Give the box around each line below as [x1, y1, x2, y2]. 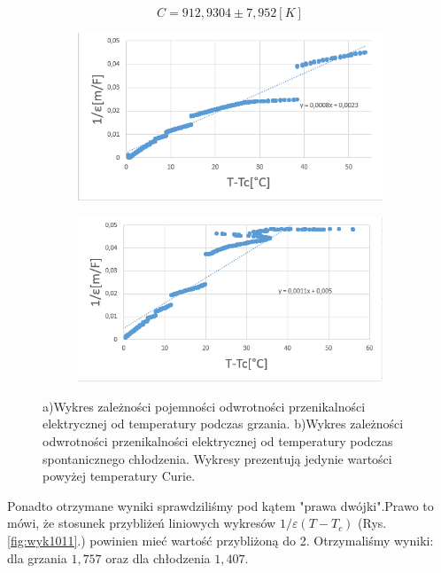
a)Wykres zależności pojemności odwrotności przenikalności [43, 396, 366, 415]
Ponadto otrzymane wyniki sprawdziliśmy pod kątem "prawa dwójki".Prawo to [7, 496, 434, 514]
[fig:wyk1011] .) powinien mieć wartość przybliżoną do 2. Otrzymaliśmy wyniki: [7, 530, 434, 549]
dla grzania [7, 548, 67, 567]
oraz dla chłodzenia [105, 548, 211, 567]
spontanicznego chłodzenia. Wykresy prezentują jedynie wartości [43, 449, 392, 467]
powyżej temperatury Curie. [43, 467, 196, 485]
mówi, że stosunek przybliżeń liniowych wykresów [7, 514, 276, 532]
